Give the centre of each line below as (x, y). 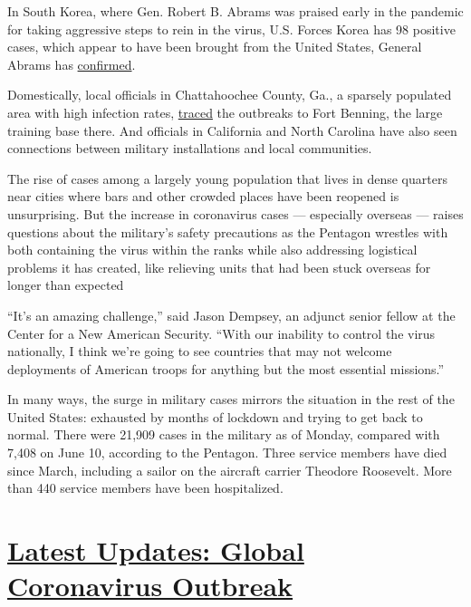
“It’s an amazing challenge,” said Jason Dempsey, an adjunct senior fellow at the (231, 315)
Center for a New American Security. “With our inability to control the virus (221, 333)
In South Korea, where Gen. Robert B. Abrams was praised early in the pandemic (235, 11)
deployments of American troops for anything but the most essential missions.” (226, 368)
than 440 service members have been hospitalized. (145, 488)
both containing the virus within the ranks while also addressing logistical (212, 250)
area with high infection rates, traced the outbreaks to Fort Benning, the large (225, 112)
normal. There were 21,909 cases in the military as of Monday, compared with (224, 434)
